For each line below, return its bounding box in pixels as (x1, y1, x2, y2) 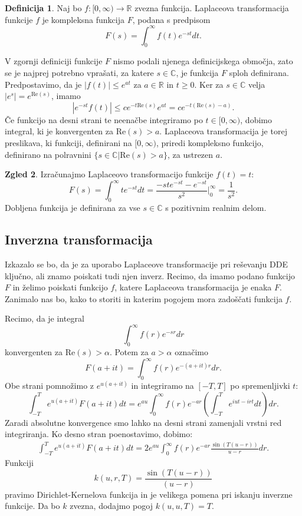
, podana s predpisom (132, 13, 211, 25)
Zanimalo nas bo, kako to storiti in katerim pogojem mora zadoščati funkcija (5, 292, 283, 305)
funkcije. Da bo (5, 500, 60, 512)
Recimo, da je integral (5, 312, 84, 325)
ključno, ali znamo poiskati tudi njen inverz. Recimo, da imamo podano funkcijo (5, 269, 295, 282)
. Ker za (194, 78, 224, 90)
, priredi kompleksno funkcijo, (156, 137, 264, 149)
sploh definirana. (229, 67, 289, 79)
